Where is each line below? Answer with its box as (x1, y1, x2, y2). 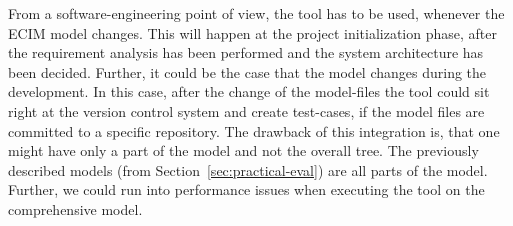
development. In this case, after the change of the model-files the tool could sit (8, 81, 490, 102)
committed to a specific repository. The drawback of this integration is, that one (8, 120, 500, 141)
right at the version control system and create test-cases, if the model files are (8, 100, 485, 121)
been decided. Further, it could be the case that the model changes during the (8, 61, 487, 82)
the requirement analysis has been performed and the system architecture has (8, 42, 484, 63)
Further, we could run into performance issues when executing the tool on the (8, 179, 485, 200)
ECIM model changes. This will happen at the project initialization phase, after (8, 22, 497, 43)
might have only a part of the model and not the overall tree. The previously (8, 140, 479, 161)
